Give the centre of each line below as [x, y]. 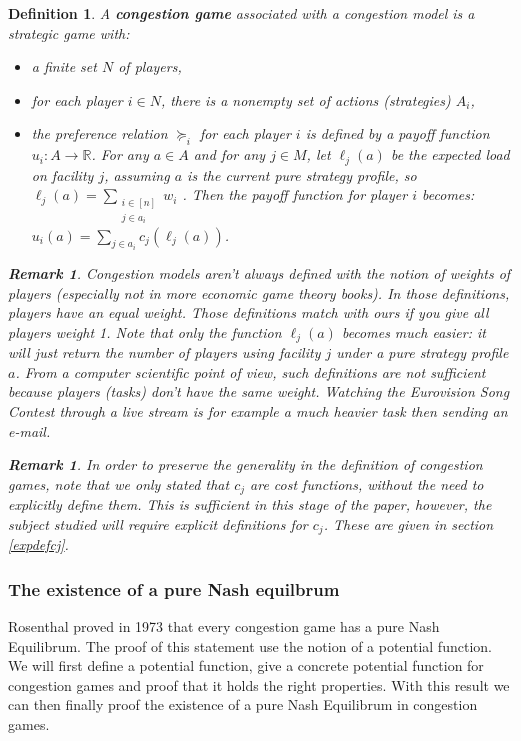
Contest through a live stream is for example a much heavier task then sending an [258, 411]
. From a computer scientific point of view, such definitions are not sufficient [250, 371]
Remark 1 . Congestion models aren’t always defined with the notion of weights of [259, 272]
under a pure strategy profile [422, 352]
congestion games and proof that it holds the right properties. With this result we [259, 684]
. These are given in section [408, 523]
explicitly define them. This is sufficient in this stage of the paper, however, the [250, 504]
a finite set [64, 66]
